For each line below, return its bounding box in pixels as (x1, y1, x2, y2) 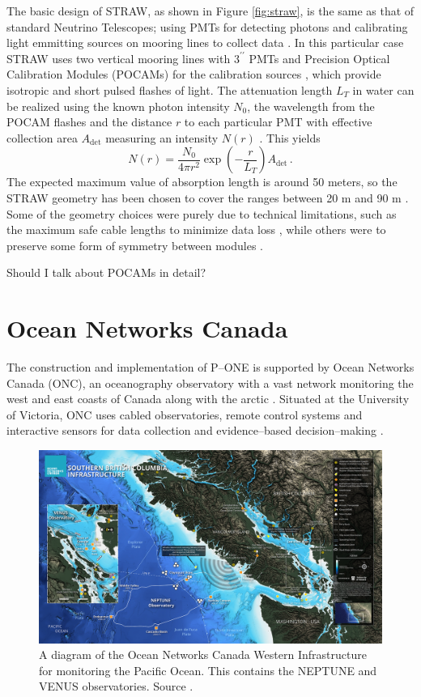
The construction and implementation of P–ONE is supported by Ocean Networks (6, 359, 415, 376)
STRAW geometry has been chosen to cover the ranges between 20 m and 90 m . (6, 189, 409, 206)
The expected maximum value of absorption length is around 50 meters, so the (6, 173, 398, 190)
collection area (6, 129, 78, 146)
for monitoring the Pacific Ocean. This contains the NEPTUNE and (39, 661, 377, 678)
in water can (352, 81, 415, 98)
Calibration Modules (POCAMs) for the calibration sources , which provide (6, 66, 381, 83)
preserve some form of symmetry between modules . (6, 236, 263, 253)
